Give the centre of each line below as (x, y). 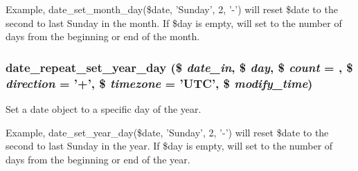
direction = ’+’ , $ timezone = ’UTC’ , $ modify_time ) (159, 83)
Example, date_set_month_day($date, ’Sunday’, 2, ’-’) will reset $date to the (172, 9)
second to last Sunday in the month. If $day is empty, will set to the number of (174, 22)
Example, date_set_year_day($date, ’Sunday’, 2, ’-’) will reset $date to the (167, 132)
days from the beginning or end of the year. (98, 159)
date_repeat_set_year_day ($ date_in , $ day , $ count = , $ (179, 67)
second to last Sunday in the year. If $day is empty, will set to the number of (169, 146)
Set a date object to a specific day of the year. (104, 108)
